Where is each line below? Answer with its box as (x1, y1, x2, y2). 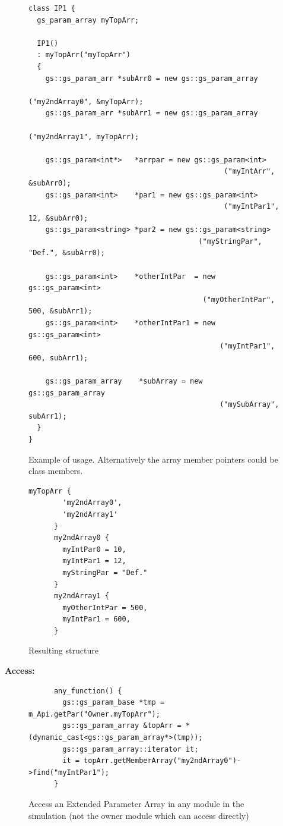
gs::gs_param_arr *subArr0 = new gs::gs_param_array (45, 74, 258, 83)
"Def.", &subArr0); (28, 249, 105, 257)
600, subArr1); (28, 353, 88, 362)
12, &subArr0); (28, 213, 88, 222)
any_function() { (53, 686, 122, 695)
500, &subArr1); (28, 307, 93, 316)
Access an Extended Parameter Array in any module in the (28, 797, 244, 809)
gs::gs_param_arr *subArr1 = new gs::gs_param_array (45, 109, 258, 118)
